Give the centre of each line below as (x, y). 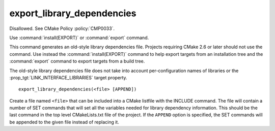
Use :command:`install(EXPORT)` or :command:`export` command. (79, 38)
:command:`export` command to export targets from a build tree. (77, 61)
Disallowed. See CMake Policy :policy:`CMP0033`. (62, 28)
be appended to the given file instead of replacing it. (64, 122)
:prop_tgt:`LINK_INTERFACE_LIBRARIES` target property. (68, 77)
